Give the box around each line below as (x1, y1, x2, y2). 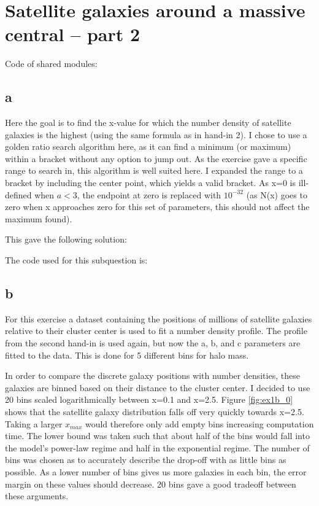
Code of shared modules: (5, 57, 98, 70)
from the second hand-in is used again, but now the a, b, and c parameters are (5, 337, 301, 349)
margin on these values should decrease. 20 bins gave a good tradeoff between (5, 477, 296, 490)
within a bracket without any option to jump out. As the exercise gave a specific (5, 152, 307, 165)
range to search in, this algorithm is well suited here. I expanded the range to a (5, 164, 303, 177)
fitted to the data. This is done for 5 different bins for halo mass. (5, 348, 249, 361)
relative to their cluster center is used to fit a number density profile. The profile (5, 324, 307, 337)
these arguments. (5, 489, 69, 502)
